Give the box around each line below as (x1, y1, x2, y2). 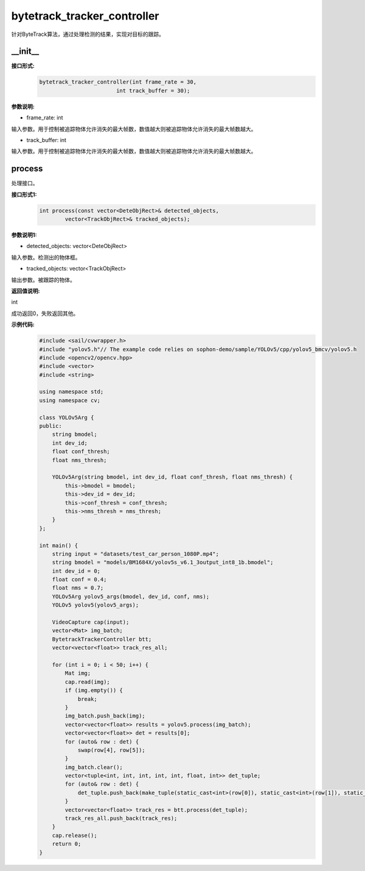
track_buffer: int (26, 136, 67, 143)
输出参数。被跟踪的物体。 (11, 276, 75, 283)
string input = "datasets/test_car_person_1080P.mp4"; (52, 550, 219, 557)
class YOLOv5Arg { (39, 414, 94, 421)
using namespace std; (39, 388, 104, 396)
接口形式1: (11, 191, 37, 198)
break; (77, 695, 97, 702)
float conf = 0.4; (52, 576, 107, 583)
